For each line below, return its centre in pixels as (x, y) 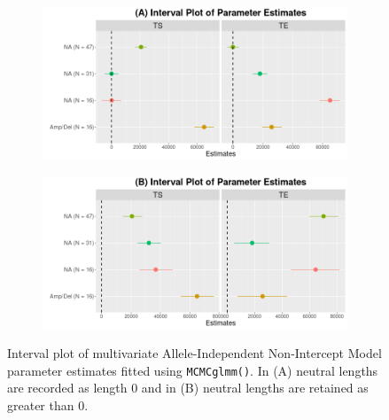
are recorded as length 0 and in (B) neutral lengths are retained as (188, 388)
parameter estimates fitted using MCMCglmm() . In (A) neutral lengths (193, 370)
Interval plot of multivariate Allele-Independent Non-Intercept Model (194, 353)
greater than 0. (48, 405)
